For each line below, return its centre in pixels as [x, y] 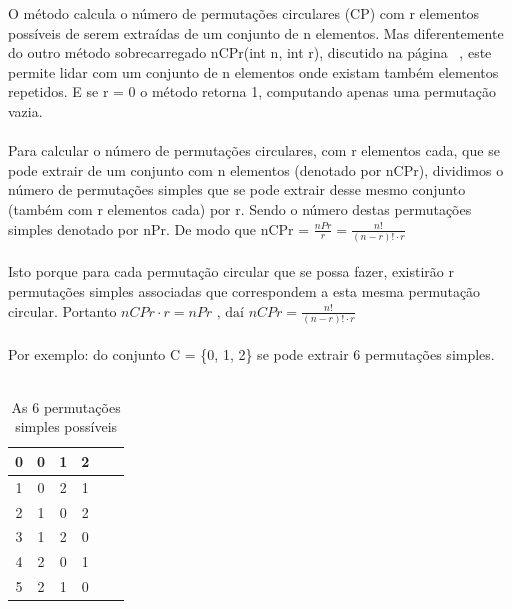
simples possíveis [66, 426]
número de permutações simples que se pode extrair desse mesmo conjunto [237, 189]
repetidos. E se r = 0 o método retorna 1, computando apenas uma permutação [252, 91]
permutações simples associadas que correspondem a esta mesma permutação [244, 291]
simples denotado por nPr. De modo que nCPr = [159, 228]
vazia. [25, 110]
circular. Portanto [62, 310]
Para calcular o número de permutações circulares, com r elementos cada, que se [254, 150]
